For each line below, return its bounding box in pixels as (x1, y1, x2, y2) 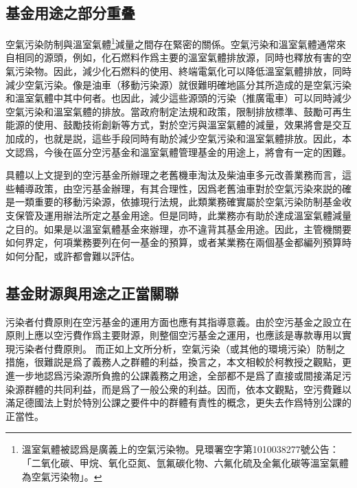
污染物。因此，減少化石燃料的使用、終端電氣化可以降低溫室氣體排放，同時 (14, 64, 352, 78)
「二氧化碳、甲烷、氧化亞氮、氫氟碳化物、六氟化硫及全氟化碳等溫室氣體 (21, 455, 349, 469)
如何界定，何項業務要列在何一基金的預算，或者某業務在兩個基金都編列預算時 (5, 235, 352, 249)
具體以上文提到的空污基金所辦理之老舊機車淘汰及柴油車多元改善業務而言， (5, 168, 342, 182)
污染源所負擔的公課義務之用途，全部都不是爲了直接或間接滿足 (62, 368, 342, 382)
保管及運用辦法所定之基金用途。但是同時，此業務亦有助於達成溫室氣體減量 (14, 208, 352, 222)
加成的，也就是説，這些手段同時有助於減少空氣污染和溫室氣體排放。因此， (5, 131, 342, 146)
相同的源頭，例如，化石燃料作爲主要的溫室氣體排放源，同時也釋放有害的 (14, 50, 342, 65)
